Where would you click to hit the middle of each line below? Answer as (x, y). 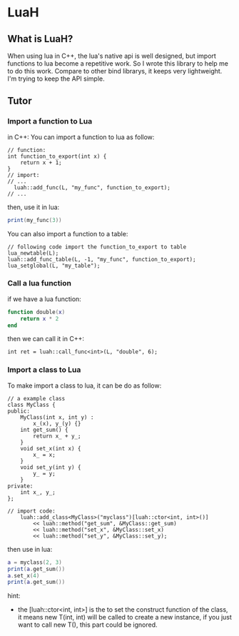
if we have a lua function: (45, 299)
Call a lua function (39, 283)
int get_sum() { (45, 430)
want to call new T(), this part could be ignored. (88, 625)
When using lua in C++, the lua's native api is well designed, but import (112, 56)
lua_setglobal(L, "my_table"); (54, 266)
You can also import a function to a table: (68, 233)
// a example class (36, 398)
